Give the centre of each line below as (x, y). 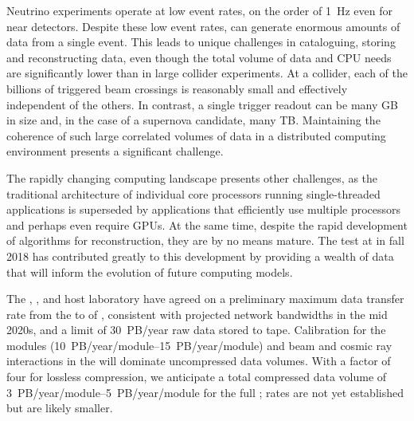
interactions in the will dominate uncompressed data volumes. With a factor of (199, 361)
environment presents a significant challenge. (115, 151)
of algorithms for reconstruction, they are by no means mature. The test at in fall (205, 240)
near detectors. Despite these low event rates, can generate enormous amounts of (203, 26)
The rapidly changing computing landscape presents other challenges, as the (192, 177)
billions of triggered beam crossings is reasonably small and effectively (177, 88)
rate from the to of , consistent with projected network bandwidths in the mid (197, 314)
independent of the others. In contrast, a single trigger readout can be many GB (202, 104)
